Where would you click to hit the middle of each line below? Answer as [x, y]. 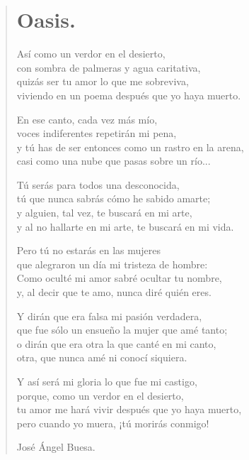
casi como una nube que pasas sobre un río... [114, 161]
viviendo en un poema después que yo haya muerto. [129, 95]
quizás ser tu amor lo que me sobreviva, [103, 81]
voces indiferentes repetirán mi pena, [97, 133]
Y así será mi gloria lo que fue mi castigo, [107, 381]
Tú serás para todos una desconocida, [98, 184]
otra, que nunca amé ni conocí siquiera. [102, 357]
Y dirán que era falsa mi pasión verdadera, [109, 316]
